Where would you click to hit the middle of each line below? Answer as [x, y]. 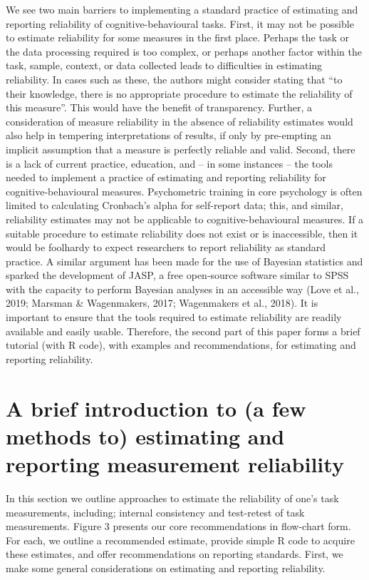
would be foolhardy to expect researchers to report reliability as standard [166, 247]
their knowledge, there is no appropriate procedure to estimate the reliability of [179, 93]
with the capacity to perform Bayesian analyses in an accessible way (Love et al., [182, 289]
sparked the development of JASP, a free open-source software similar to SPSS [177, 275]
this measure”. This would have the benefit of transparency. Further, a [159, 107]
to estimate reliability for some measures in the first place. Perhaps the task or [177, 37]
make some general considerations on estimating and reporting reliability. [166, 568]
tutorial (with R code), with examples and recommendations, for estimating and [181, 345]
